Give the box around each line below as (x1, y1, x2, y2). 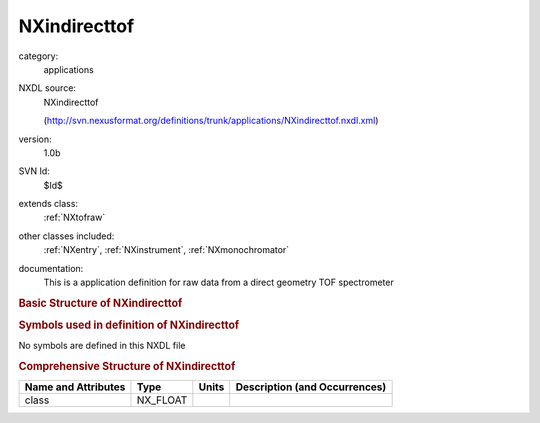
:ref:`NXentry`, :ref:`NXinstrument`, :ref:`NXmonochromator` (43, 244, 290, 256)
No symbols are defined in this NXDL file (18, 340, 186, 352)
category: (18, 50, 59, 62)
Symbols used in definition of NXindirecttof (18, 318, 240, 332)
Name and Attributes (24, 380, 126, 394)
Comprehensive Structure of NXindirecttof (18, 360, 236, 374)
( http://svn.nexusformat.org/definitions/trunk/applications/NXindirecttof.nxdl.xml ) (43, 115, 379, 127)
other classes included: (18, 230, 115, 242)
